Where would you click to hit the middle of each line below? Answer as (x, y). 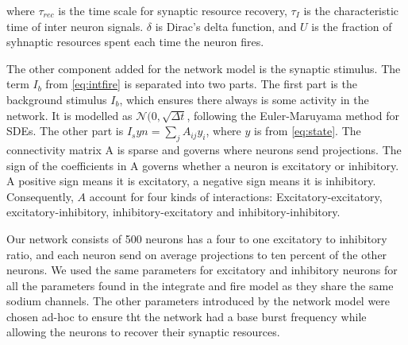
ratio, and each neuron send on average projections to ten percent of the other (197, 254)
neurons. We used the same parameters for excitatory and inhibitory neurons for (202, 270)
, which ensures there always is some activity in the (244, 99)
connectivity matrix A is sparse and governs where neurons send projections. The (204, 149)
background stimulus (57, 99)
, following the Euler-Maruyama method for (293, 115)
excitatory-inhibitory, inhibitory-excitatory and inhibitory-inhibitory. (173, 212)
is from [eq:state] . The (308, 131)
